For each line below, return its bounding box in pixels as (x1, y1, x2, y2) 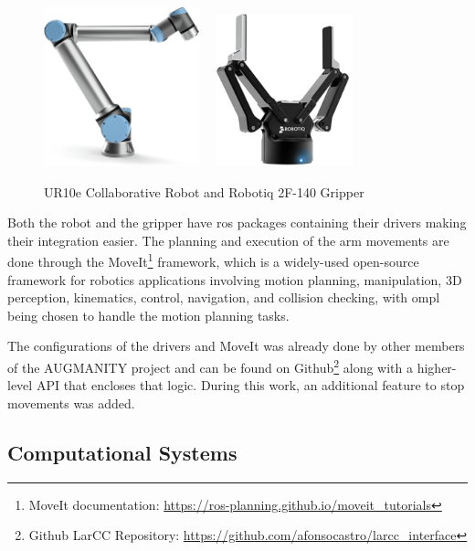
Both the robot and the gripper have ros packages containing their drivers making (7, 213, 467, 232)
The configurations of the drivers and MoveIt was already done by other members (7, 336, 465, 355)
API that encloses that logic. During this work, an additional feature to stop (36, 376, 465, 395)
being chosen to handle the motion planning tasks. (7, 305, 290, 324)
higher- (417, 357, 457, 376)
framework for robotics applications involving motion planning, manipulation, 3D (7, 270, 462, 289)
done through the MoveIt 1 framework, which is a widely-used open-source (7, 249, 419, 270)
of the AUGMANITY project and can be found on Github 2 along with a (7, 355, 414, 376)
